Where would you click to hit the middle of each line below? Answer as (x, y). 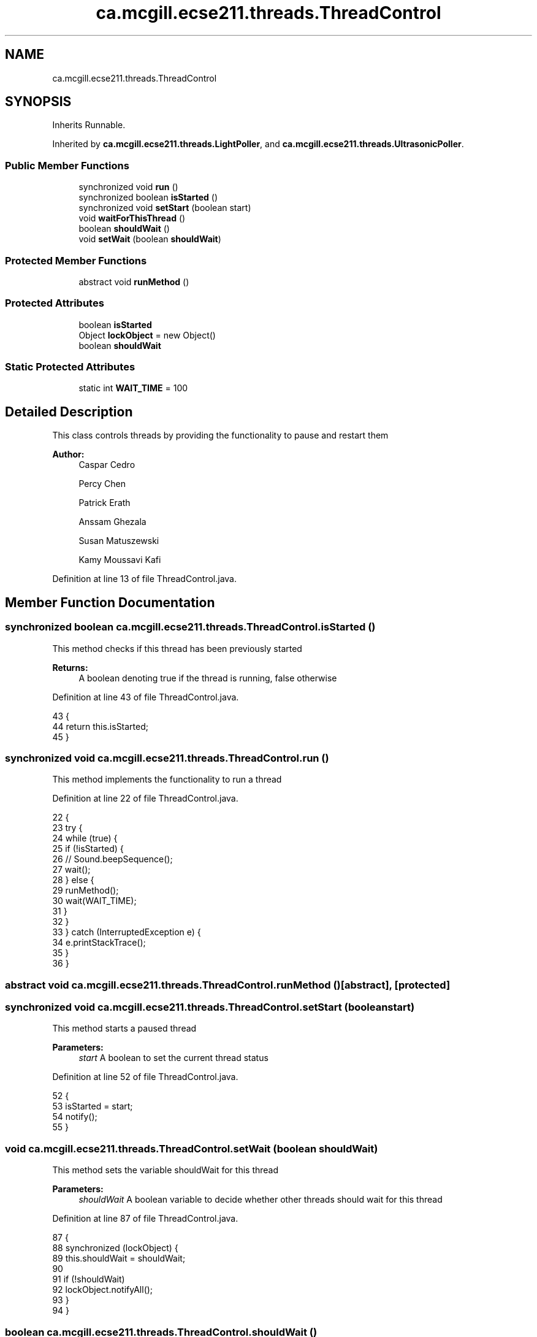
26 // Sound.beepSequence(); (112, 859)
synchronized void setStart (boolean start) (165, 208)
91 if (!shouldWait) (89, 1279)
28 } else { (73, 880)
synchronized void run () (128, 187)
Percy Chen (102, 484)
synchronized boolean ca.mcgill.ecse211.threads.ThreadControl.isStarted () (190, 627)
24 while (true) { (85, 838)
